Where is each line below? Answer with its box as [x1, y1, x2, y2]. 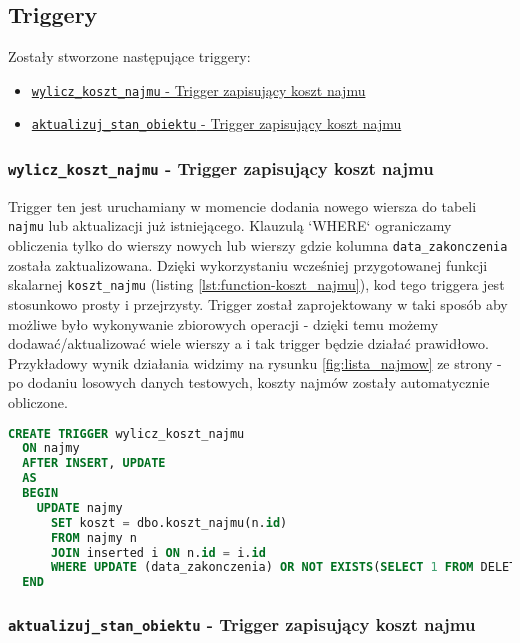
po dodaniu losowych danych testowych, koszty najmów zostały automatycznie [8, 372, 490, 393]
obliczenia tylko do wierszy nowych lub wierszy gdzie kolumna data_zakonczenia [8, 235, 508, 256]
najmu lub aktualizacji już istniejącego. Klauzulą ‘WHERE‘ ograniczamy [8, 215, 452, 236]
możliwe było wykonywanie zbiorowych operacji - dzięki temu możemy [8, 313, 439, 334]
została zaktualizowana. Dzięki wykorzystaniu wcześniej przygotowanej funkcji [8, 254, 488, 275]
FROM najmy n [50, 530, 137, 545]
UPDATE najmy [36, 500, 123, 515]
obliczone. [8, 392, 68, 413]
